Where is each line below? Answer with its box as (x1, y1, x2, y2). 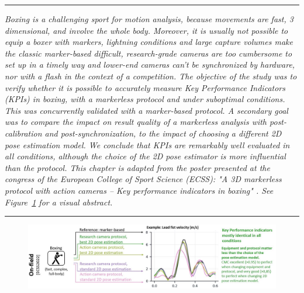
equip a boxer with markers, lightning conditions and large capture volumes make (5, 36, 293, 48)
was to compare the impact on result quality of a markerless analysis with (5, 116, 267, 128)
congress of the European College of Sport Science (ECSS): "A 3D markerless (5, 173, 282, 185)
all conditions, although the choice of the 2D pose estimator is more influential (5, 150, 286, 162)
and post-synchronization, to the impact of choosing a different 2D (44, 127, 282, 139)
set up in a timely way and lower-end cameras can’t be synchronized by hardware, (5, 58, 295, 71)
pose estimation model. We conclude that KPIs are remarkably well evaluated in (5, 138, 290, 151)
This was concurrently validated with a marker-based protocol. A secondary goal (5, 104, 288, 116)
